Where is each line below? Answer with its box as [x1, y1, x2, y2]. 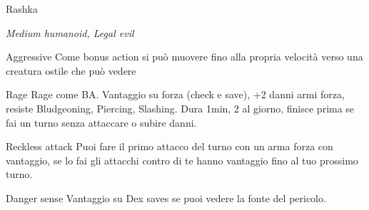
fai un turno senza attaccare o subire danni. [6, 115, 197, 130]
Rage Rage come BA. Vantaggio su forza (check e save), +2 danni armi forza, [6, 87, 345, 102]
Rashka [6, 1, 38, 16]
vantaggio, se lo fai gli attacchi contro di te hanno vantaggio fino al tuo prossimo [6, 152, 358, 167]
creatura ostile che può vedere [6, 63, 136, 78]
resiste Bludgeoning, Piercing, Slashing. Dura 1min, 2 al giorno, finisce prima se [6, 100, 355, 115]
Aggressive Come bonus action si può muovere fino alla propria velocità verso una [6, 49, 363, 64]
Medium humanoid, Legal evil [6, 25, 134, 40]
